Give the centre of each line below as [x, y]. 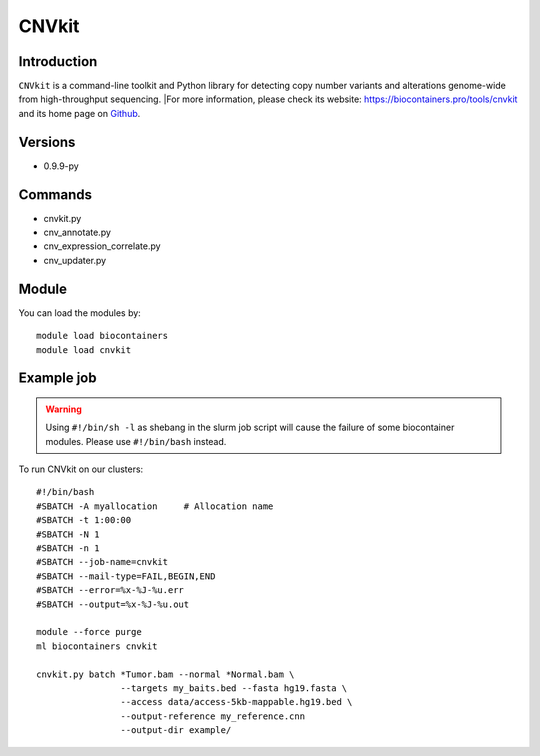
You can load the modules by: [80, 312]
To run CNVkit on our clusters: [81, 469]
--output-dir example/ [176, 730]
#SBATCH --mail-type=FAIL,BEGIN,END [126, 576]
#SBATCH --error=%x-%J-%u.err [110, 590]
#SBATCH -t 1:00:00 [84, 520]
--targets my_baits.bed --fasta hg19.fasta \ [234, 688]
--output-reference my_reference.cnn [212, 716]
